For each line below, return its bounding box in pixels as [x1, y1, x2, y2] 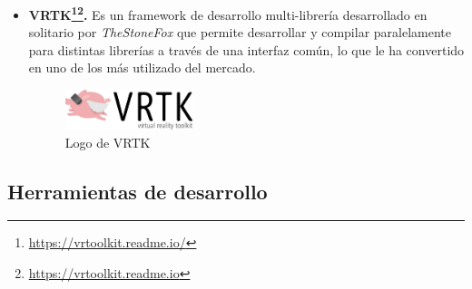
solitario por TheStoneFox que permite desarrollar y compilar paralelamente [28, 23, 451, 42]
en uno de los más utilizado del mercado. [28, 58, 256, 77]
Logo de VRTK [64, 132, 151, 151]
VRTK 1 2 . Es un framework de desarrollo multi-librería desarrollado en [28, 3, 428, 24]
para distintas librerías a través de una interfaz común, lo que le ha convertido [28, 40, 465, 59]
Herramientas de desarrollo [7, 177, 268, 205]
